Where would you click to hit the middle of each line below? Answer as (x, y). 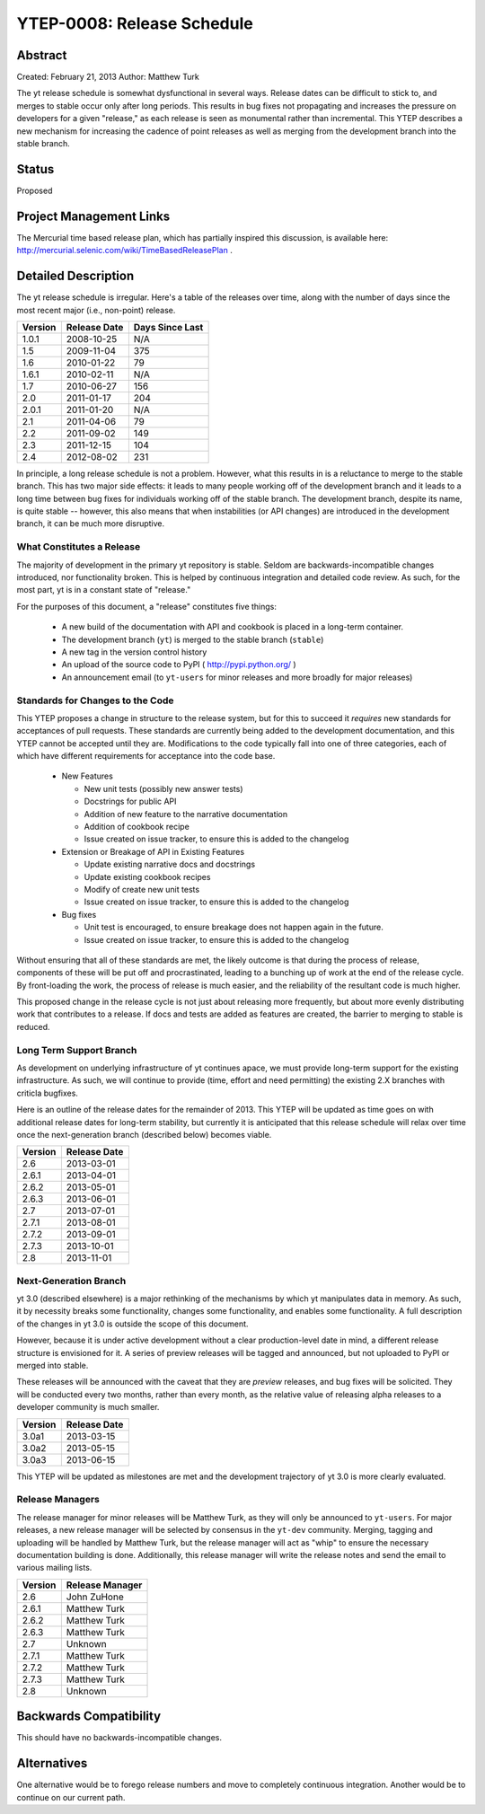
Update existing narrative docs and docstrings (170, 864)
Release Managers (58, 1500)
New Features (88, 776)
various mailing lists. (54, 1568)
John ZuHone (95, 1597)
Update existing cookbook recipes (147, 876)
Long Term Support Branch (77, 1050)
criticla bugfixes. (47, 1093)
